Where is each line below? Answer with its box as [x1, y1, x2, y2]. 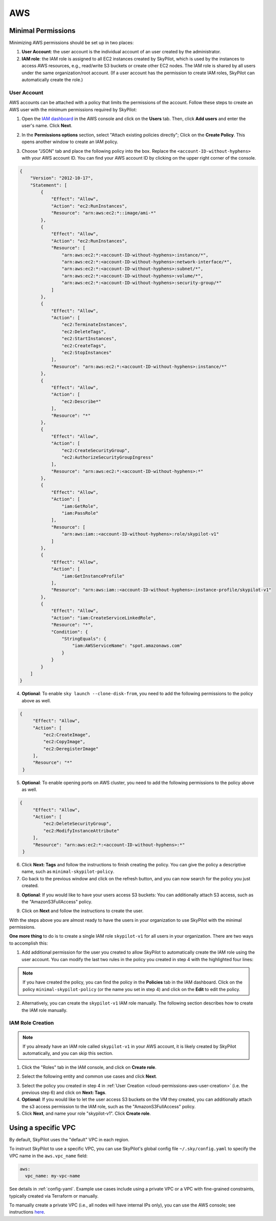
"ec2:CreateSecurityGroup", [61, 447, 130, 453]
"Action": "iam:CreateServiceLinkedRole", [51, 615, 156, 620]
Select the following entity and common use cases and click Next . [21, 1073, 158, 1079]
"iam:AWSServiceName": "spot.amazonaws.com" [72, 643, 183, 648]
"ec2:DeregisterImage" [43, 746, 99, 752]
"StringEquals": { [61, 636, 106, 642]
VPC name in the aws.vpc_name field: [9, 1153, 88, 1159]
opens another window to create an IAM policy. [21, 139, 119, 145]
